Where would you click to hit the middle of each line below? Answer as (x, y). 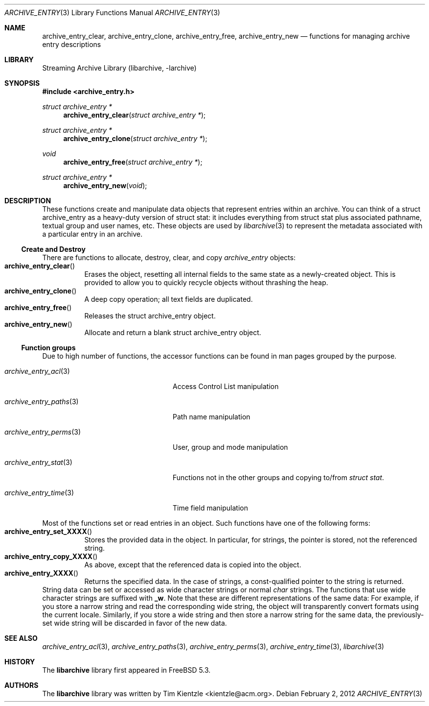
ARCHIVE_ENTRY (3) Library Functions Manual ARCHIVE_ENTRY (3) (112, 12)
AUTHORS (22, 685)
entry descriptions (72, 44)
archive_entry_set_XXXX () (48, 531)
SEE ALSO (21, 638)
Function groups (48, 348)
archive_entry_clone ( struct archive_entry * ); (135, 138)
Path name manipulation (212, 417)
